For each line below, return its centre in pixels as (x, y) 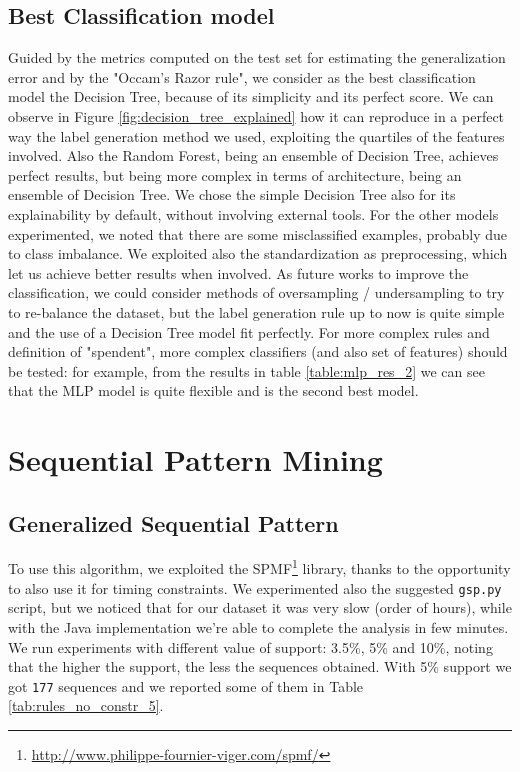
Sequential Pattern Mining (195, 459)
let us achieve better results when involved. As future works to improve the (238, 272)
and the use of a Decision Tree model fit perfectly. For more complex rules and (249, 331)
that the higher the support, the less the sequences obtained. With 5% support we (260, 666)
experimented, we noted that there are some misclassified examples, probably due (258, 233)
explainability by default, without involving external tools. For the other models (253, 213)
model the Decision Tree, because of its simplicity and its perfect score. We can (251, 96)
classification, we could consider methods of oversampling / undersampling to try (256, 292)
